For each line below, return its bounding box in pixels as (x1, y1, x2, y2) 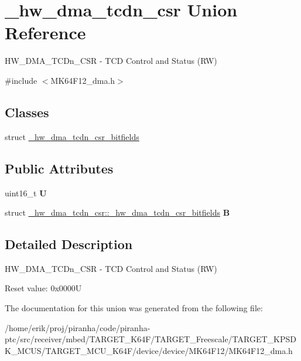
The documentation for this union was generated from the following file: (5, 302, 263, 314)
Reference (5, 21, 86, 45)
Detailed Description (5, 235, 133, 253)
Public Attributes (5, 159, 114, 177)
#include (5, 74, 37, 86)
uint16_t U (5, 186, 47, 199)
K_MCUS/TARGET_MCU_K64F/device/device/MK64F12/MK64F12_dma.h (5, 344, 293, 356)
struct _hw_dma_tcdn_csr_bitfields (5, 130, 139, 142)
